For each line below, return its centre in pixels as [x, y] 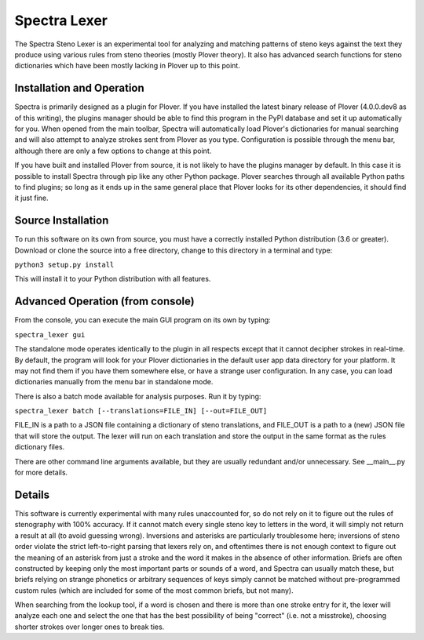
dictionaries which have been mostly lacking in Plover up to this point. [128, 66]
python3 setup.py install [64, 265]
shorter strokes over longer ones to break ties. [90, 627]
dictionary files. [40, 447]
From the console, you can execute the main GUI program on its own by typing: [143, 320]
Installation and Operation [79, 88]
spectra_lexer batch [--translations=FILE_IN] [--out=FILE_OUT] [141, 411]
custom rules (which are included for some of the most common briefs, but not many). [154, 590]
